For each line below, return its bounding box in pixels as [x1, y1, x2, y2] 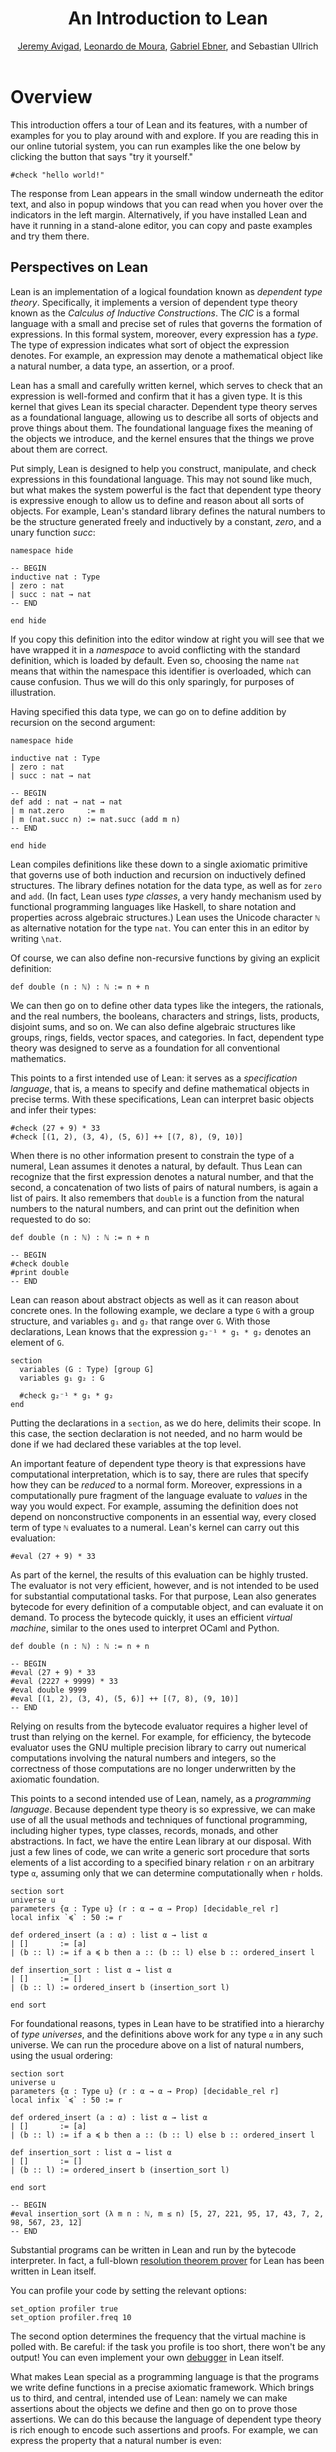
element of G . [10, 1336, 65, 1348]
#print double [10, 1267, 70, 1277]
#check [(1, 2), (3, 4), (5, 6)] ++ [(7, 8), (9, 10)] [10, 1132, 244, 1142]
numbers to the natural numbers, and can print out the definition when [10, 1202, 300, 1214]
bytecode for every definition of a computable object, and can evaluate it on [10, 1600, 324, 1612]
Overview [10, 85, 93, 108]
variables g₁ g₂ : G [19, 1373, 105, 1383]
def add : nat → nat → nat [10, 797, 123, 807]
